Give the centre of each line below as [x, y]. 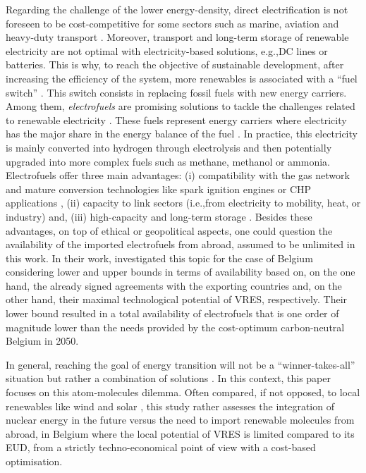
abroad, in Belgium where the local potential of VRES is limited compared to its [180, 433]
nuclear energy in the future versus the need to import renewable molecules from [180, 420]
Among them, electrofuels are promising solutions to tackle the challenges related [181, 106]
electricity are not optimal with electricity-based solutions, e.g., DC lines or [167, 50]
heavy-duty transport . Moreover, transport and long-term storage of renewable [177, 37]
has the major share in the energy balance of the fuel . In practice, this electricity [182, 134]
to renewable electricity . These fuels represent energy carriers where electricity [176, 119]
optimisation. [34, 461]
